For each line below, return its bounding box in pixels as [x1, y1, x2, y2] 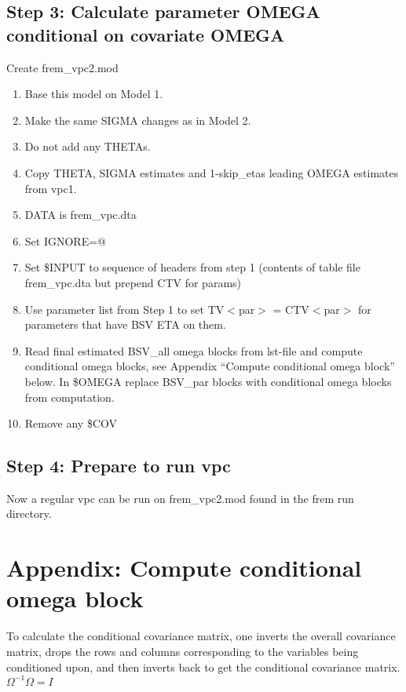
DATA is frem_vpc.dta [24, 206, 137, 223]
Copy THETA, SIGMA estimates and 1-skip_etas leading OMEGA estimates [24, 164, 399, 180]
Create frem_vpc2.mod [6, 59, 119, 75]
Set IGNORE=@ [24, 232, 106, 249]
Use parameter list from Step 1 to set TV [24, 300, 225, 317]
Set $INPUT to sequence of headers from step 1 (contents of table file [24, 259, 360, 275]
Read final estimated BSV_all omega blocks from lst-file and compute [24, 342, 363, 359]
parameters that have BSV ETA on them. [24, 316, 226, 333]
